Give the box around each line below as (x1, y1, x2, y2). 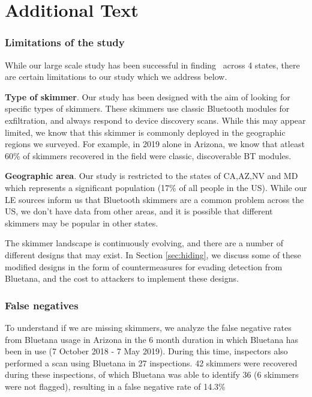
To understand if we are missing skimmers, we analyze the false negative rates (5, 321, 292, 333)
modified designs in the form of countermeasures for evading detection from (5, 260, 283, 273)
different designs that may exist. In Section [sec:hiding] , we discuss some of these (5, 248, 301, 261)
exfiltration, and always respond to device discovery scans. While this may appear (5, 114, 306, 126)
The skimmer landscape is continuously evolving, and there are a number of (5, 237, 284, 249)
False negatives (5, 297, 79, 312)
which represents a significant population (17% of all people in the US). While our (5, 181, 307, 193)
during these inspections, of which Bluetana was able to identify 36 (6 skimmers (5, 368, 299, 381)
